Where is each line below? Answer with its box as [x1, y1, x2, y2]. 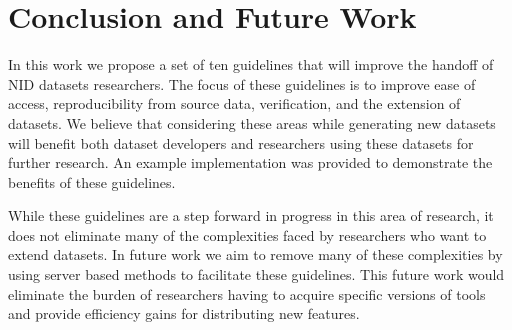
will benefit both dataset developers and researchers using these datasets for [8, 132, 474, 153]
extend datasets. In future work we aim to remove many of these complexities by [8, 244, 503, 265]
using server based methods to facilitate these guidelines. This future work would [8, 264, 505, 285]
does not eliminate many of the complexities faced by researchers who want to [8, 224, 487, 245]
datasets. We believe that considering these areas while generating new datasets [8, 112, 496, 133]
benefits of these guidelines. [8, 171, 176, 192]
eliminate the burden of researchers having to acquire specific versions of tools [8, 283, 486, 304]
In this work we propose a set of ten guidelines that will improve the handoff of [8, 54, 494, 75]
